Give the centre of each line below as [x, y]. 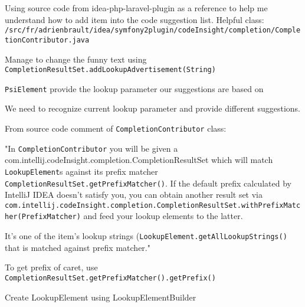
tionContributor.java [47, 40]
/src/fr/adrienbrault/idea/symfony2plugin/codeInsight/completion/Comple [153, 30]
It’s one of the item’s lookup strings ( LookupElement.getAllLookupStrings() [146, 236]
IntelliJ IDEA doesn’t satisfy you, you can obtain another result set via [134, 195]
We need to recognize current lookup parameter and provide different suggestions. [153, 108]
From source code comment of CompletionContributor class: [116, 128]
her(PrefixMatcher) [43, 217]
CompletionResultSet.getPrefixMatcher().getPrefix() [110, 278]
